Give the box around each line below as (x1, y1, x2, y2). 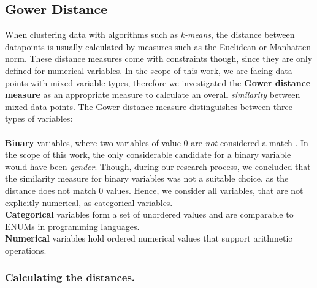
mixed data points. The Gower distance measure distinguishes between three (5, 100, 292, 113)
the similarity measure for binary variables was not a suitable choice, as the (5, 172, 289, 185)
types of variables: (5, 112, 73, 125)
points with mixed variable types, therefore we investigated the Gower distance (5, 76, 311, 89)
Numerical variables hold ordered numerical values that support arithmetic (5, 232, 292, 245)
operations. (5, 243, 47, 256)
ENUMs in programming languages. (5, 220, 140, 232)
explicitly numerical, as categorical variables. (5, 196, 173, 209)
